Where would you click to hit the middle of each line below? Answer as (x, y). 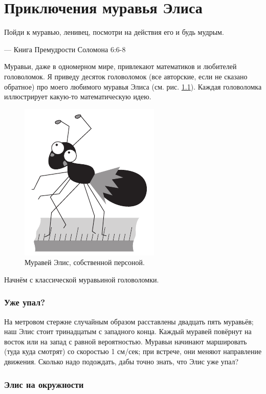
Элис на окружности (44, 384)
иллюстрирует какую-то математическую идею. (78, 96)
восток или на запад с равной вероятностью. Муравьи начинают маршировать (126, 341)
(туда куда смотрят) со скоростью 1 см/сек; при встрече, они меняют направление (133, 351)
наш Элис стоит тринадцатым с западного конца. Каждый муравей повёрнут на (128, 331)
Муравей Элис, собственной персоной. (85, 262)
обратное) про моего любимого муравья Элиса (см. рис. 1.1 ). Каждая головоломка (133, 86)
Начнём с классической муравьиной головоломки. (82, 279)
